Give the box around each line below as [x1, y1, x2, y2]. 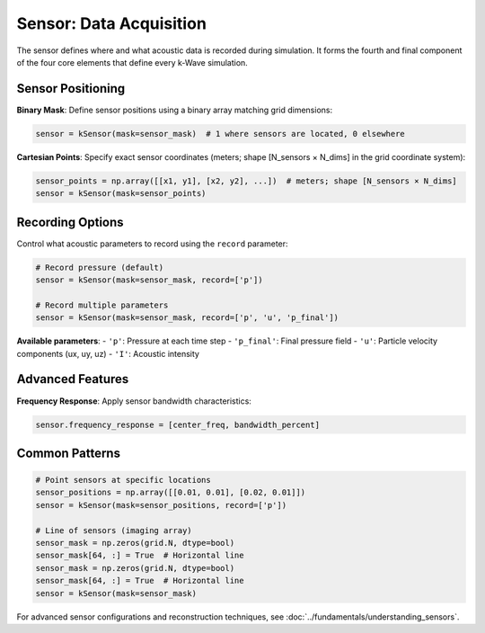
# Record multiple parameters [35, 299, 169, 310]
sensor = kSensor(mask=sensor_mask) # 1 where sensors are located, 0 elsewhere [35, 129, 406, 138]
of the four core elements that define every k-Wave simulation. [16, 57, 249, 67]
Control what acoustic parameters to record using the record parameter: [16, 238, 288, 249]
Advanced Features [16, 371, 129, 387]
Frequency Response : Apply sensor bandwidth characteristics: [16, 396, 251, 406]
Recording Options [16, 214, 125, 229]
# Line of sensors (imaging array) [35, 525, 192, 535]
